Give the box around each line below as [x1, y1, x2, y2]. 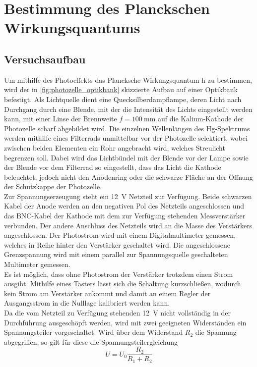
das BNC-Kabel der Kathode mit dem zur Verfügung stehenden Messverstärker [4, 210, 246, 221]
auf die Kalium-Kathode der [157, 113, 244, 124]
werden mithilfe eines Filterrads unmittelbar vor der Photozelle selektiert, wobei [4, 133, 248, 143]
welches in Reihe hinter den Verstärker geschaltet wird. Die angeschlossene [4, 239, 230, 250]
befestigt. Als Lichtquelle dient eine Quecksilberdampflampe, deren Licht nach [4, 94, 242, 104]
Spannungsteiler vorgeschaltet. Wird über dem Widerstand [4, 327, 183, 337]
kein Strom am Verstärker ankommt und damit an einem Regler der [4, 288, 211, 298]
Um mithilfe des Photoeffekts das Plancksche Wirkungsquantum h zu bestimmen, [4, 74, 252, 85]
